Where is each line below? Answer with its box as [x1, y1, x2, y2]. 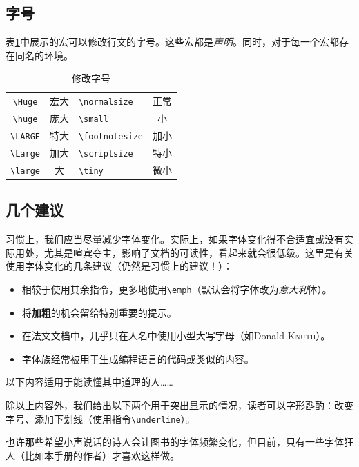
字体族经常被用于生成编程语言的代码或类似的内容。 [21, 351, 254, 366]
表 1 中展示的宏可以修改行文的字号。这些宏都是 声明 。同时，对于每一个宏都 [6, 34, 339, 49]
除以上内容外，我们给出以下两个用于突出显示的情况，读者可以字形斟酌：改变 [6, 398, 353, 413]
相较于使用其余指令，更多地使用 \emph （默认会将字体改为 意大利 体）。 [21, 282, 332, 296]
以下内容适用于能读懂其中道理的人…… [6, 375, 173, 389]
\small [78, 115, 108, 125]
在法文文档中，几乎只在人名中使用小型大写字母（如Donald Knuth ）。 [21, 328, 331, 343]
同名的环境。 [14, 48, 73, 62]
